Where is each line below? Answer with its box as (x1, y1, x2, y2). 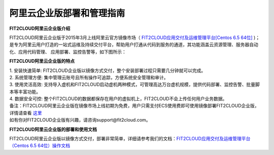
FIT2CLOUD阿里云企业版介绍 (9, 25, 71, 31)
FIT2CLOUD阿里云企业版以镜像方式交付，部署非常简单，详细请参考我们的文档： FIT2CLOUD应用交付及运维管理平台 (9, 136, 251, 142)
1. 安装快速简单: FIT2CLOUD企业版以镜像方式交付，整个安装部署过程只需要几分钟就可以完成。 (9, 67, 206, 73)
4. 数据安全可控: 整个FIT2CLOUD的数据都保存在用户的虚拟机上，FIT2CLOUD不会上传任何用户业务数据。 (9, 96, 227, 102)
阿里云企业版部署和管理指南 (9, 8, 125, 19)
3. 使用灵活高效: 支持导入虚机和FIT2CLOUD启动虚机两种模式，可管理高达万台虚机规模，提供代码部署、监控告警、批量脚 (9, 82, 260, 88)
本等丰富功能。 (9, 89, 41, 95)
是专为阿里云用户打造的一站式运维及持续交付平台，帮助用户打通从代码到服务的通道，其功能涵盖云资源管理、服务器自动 (9, 42, 258, 48)
